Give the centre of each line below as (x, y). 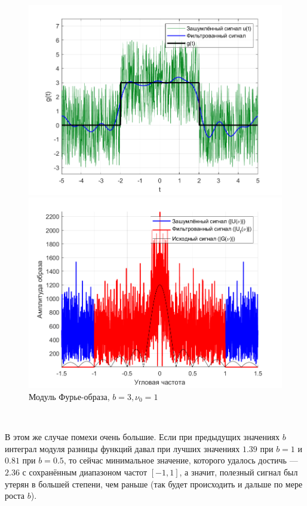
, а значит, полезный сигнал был (239, 472)
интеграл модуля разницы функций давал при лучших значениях (122, 448)
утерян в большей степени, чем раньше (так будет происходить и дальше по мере (154, 484)
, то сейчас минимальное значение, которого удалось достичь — (181, 460)
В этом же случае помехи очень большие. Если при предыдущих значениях (142, 437)
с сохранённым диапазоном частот (85, 472)
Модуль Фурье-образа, (69, 396)
